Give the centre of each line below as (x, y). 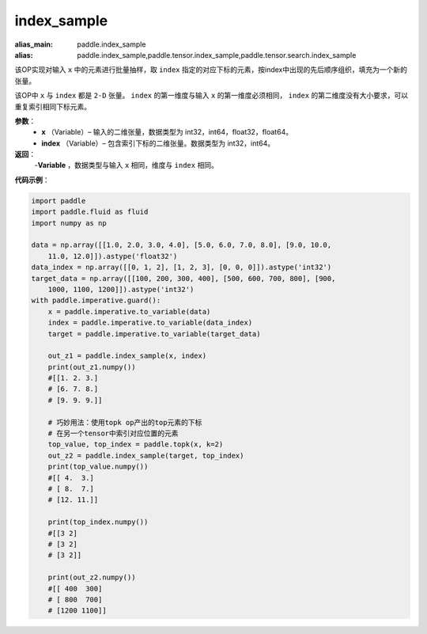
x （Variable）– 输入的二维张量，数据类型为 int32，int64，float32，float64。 (167, 132)
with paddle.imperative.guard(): (96, 300)
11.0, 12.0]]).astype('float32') (113, 256)
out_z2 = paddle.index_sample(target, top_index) (146, 456)
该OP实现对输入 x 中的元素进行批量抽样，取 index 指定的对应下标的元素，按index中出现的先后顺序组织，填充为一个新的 (211, 70)
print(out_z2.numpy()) (92, 577)
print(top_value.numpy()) (98, 467)
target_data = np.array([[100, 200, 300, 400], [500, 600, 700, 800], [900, (183, 278)
